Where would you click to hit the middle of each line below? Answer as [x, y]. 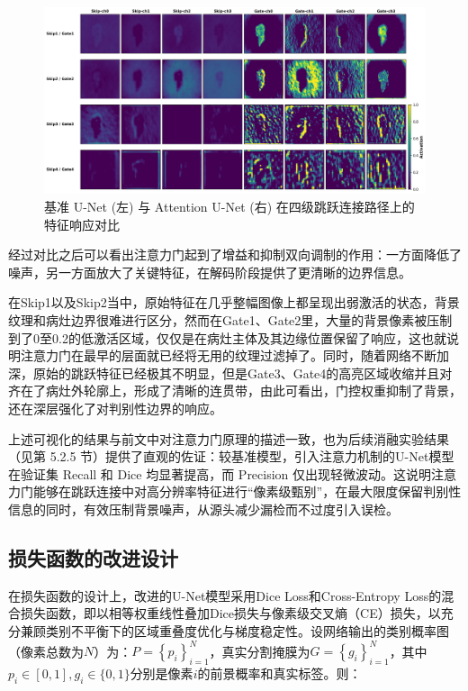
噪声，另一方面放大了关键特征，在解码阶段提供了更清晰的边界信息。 [210, 272]
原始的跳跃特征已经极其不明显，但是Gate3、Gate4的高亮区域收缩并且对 [243, 373]
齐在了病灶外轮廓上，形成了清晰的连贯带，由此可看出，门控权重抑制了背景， [235, 391]
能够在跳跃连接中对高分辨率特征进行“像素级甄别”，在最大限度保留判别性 [247, 491]
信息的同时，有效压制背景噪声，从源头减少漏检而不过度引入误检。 [203, 509]
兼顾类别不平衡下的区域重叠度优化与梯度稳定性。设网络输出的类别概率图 [234, 630]
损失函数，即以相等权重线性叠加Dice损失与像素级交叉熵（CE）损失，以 [230, 613]
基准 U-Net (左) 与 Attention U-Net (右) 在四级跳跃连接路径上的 [229, 207]
